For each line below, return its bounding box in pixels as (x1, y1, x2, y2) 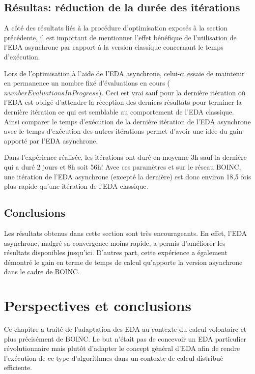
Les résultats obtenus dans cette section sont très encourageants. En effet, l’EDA (4, 228, 247, 238)
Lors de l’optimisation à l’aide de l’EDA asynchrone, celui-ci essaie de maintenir (4, 68, 245, 78)
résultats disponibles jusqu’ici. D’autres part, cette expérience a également (4, 247, 227, 258)
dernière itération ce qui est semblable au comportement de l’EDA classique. (4, 106, 234, 116)
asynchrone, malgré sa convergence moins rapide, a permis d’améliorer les (4, 237, 226, 248)
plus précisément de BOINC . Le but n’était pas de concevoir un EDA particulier (4, 333, 247, 344)
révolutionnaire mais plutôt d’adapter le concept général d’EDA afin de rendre (4, 343, 240, 353)
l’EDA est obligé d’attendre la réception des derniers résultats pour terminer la (4, 97, 242, 107)
